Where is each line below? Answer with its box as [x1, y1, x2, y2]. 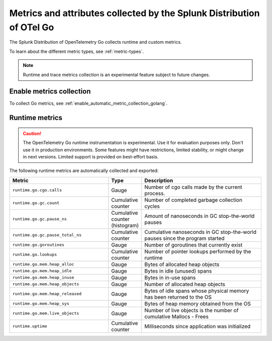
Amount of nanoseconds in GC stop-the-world [144, 212, 255, 219]
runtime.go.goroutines [12, 242, 65, 247]
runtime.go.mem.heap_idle [12, 268, 72, 274]
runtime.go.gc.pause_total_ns [12, 232, 82, 238]
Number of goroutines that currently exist [144, 241, 243, 248]
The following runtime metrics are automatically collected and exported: [9, 167, 159, 174]
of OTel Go [9, 22, 54, 33]
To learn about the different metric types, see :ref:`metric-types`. [9, 48, 144, 54]
